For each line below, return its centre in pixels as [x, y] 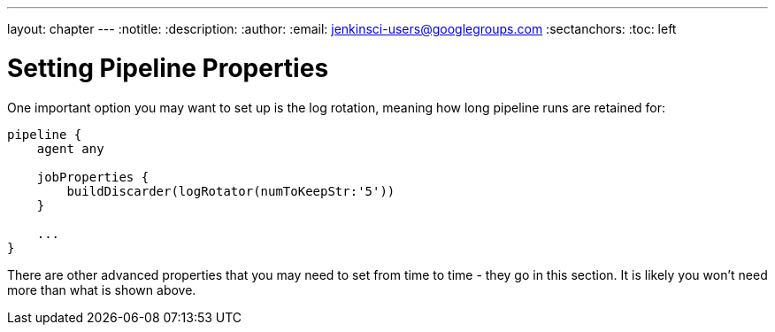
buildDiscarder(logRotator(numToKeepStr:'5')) [231, 191]
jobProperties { [93, 177]
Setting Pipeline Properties [168, 68]
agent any [70, 148]
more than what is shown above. [102, 290]
